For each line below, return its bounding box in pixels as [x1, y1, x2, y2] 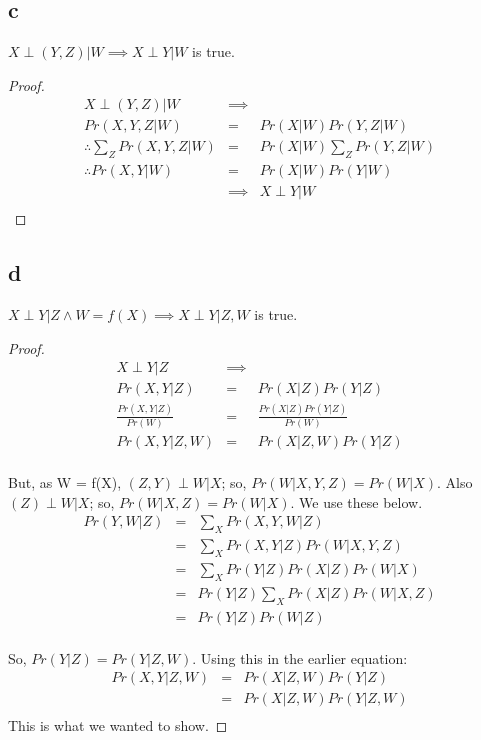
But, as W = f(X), [8, 472, 122, 493]
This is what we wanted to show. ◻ [8, 715, 228, 736]
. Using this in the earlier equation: [192, 647, 408, 668]
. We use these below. [290, 491, 423, 512]
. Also [436, 472, 473, 493]
